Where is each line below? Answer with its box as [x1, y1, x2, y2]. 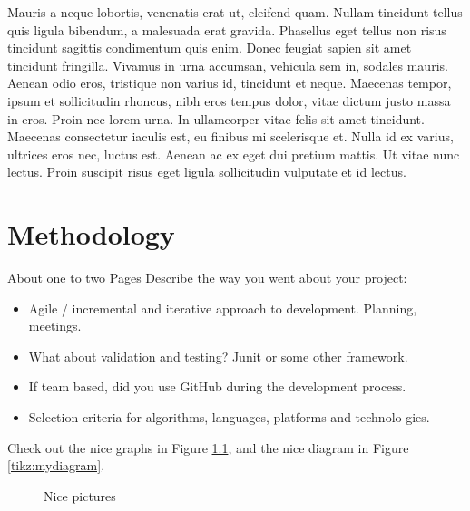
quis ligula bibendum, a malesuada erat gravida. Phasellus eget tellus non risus [7, 20, 446, 39]
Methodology [7, 216, 175, 253]
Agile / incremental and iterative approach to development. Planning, [28, 298, 417, 317]
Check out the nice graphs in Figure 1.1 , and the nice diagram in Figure [7, 438, 409, 457]
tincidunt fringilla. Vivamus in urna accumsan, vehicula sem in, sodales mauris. [7, 55, 448, 74]
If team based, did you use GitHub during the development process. [28, 377, 406, 396]
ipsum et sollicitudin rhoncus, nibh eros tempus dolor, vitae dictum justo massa [7, 91, 451, 110]
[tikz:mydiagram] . [7, 456, 105, 475]
